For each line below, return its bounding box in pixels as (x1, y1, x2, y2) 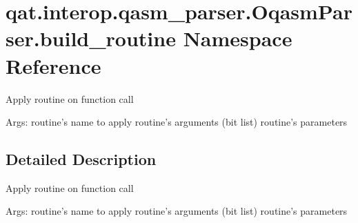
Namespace (183, 24, 292, 52)
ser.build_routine (6, 24, 176, 52)
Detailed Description (6, 148, 157, 170)
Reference (6, 51, 101, 79)
